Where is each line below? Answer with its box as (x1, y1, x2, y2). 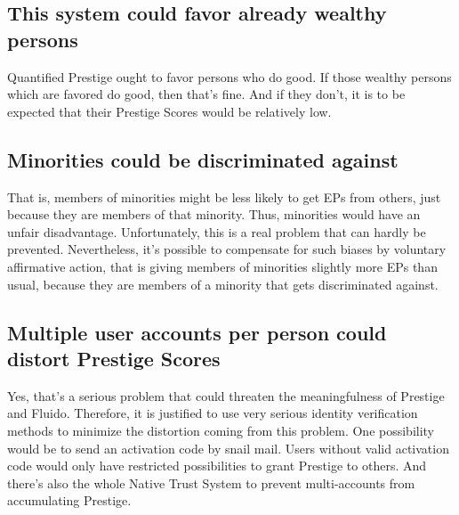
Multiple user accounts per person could (7, 318, 387, 346)
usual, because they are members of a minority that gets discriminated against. (7, 274, 439, 293)
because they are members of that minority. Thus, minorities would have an (7, 205, 421, 224)
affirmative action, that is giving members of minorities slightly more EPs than (7, 257, 438, 275)
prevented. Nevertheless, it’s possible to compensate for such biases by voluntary (7, 240, 447, 258)
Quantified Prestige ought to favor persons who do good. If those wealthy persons (7, 67, 452, 86)
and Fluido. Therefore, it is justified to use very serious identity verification (7, 404, 418, 422)
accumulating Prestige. (7, 491, 132, 510)
